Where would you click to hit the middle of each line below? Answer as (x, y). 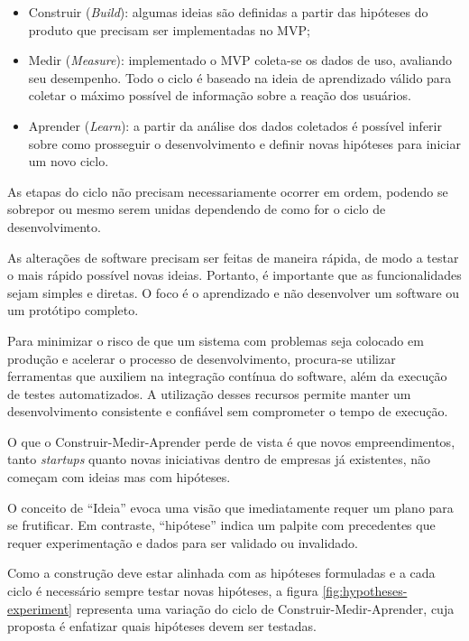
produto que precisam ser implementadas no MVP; (169, 29)
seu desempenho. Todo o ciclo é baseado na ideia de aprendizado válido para (240, 77)
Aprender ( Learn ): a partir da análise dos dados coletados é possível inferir (235, 125)
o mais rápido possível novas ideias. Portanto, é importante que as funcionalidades (234, 275)
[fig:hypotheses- (365, 591)
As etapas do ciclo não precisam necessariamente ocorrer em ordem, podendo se (228, 191)
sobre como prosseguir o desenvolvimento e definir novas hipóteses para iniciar (244, 143)
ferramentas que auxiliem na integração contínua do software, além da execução (227, 376)
